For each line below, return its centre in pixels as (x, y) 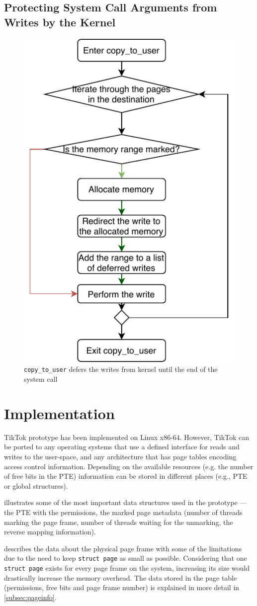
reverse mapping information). (50, 532)
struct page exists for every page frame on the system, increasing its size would (127, 567)
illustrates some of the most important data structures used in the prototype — (126, 502)
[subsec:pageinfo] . (30, 597)
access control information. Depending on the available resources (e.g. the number (129, 466)
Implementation (59, 413)
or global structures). (36, 485)
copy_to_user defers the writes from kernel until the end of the (121, 369)
